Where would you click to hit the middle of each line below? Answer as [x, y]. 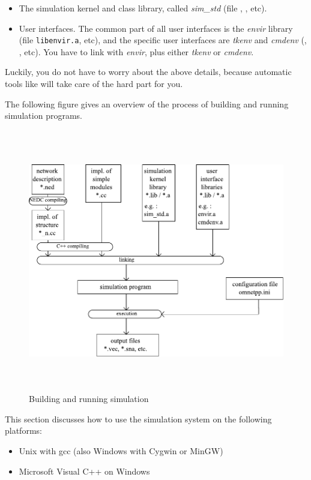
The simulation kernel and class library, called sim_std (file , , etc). [143, 8]
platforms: [23, 430]
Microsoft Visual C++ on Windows [84, 471]
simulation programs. [44, 115]
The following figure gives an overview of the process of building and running [147, 103]
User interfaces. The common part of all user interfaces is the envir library [156, 28]
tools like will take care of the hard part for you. [94, 84]
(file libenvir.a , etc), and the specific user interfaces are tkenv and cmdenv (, [163, 40]
